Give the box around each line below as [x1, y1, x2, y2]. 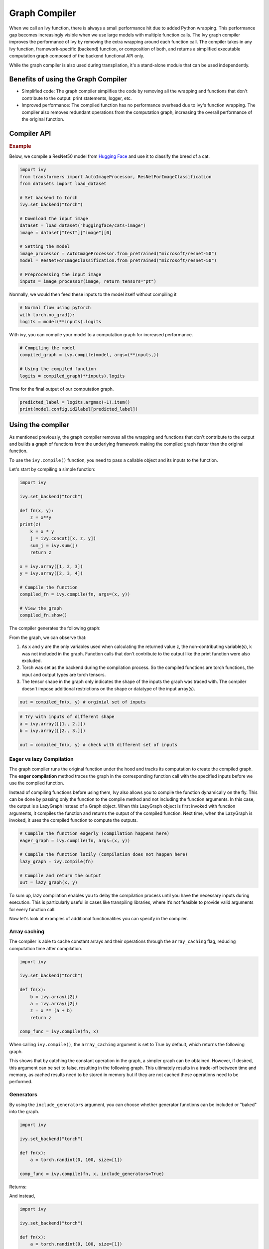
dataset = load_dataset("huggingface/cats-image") [19, 223, 146, 228]
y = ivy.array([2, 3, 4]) [19, 571, 83, 577]
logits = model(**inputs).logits [19, 319, 102, 325]
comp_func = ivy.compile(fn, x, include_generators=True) [19, 1171, 164, 1177]
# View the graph [19, 606, 62, 612]
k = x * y [30, 529, 54, 534]
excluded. [21, 657, 42, 664]
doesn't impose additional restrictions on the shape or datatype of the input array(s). [21, 685, 195, 691]
